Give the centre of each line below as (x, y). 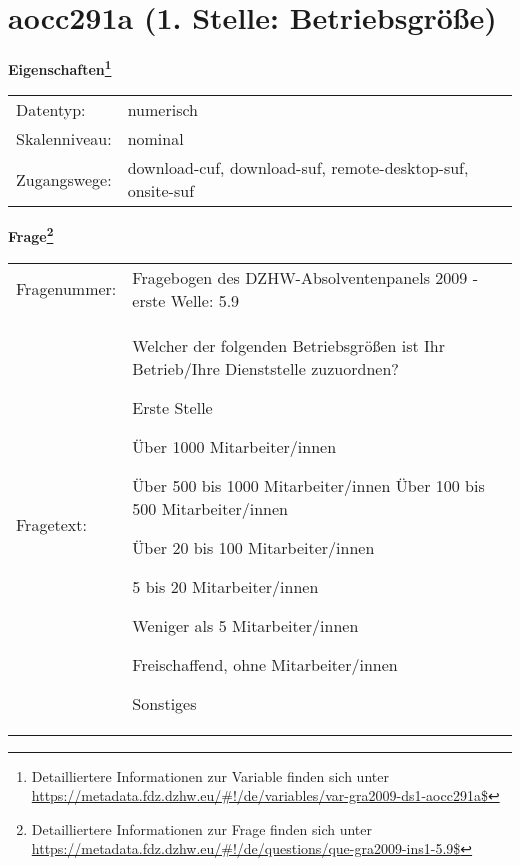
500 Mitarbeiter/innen (210, 508)
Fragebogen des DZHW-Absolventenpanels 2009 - (305, 277)
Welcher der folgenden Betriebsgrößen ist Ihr (288, 345)
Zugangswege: (64, 179)
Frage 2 (31, 235)
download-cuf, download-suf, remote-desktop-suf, (298, 168)
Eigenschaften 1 (60, 67)
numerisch (162, 110)
